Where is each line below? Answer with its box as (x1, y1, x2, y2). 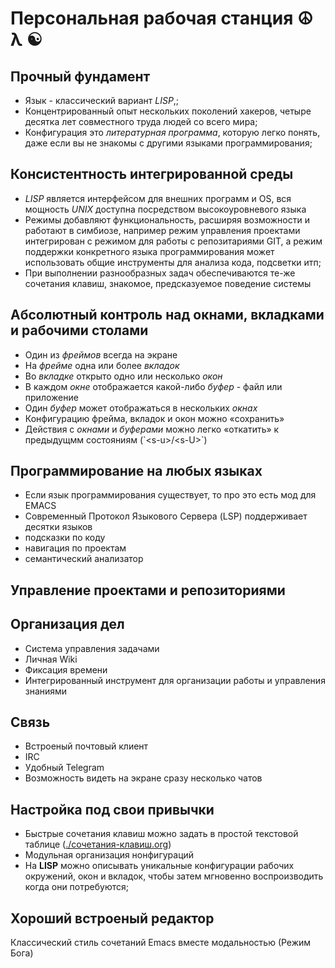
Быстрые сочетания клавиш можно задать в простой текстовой (24, 828, 299, 840)
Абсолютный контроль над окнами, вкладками (10, 307, 325, 324)
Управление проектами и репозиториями (10, 582, 286, 599)
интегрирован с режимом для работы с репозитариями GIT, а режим (24, 235, 323, 247)
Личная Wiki (24, 653, 78, 665)
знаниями (24, 685, 68, 697)
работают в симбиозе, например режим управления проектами (24, 224, 301, 236)
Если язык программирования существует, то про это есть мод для (24, 489, 317, 501)
